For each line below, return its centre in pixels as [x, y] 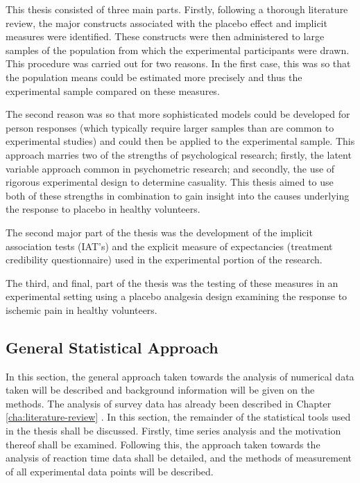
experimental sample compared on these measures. [113, 90]
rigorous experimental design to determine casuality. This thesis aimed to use [170, 182]
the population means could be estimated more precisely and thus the [154, 77]
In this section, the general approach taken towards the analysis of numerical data [180, 376]
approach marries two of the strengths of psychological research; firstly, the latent [179, 154]
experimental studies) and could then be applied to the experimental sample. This [180, 141]
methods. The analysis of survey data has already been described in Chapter [169, 403]
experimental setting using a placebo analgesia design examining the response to [177, 296]
